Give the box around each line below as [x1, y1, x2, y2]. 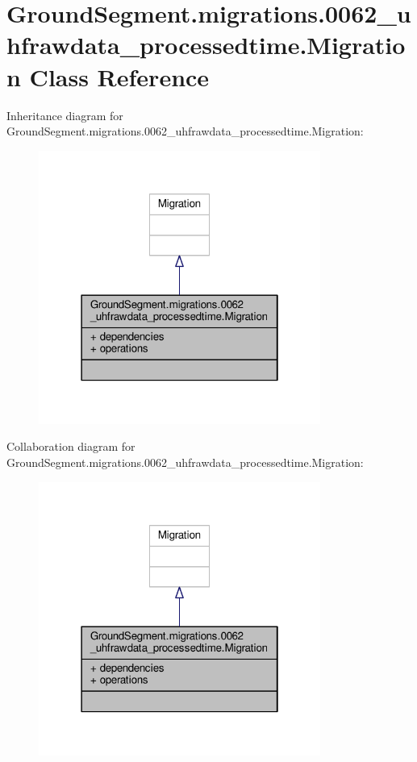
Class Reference [29, 60, 210, 93]
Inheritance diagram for [6, 106, 123, 123]
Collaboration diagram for [6, 438, 136, 455]
